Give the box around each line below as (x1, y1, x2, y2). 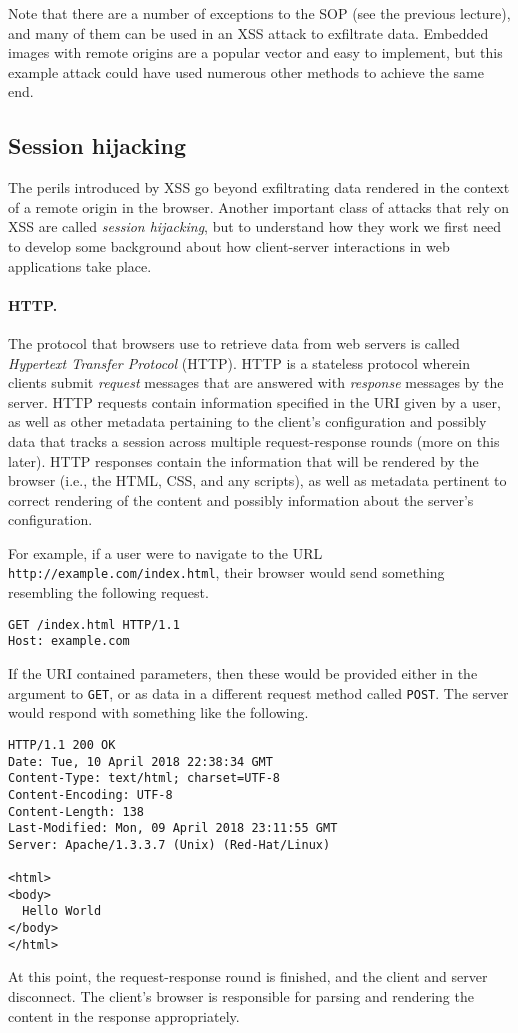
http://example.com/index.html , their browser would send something (8, 562, 445, 583)
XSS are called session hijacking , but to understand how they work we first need (8, 216, 502, 237)
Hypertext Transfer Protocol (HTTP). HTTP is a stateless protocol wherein (8, 352, 470, 373)
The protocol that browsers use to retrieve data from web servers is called (8, 332, 460, 353)
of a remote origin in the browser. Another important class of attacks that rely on (8, 196, 510, 217)
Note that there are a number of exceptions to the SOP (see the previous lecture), (8, 3, 511, 23)
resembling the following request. (8, 582, 209, 603)
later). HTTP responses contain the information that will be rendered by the (8, 450, 479, 471)
